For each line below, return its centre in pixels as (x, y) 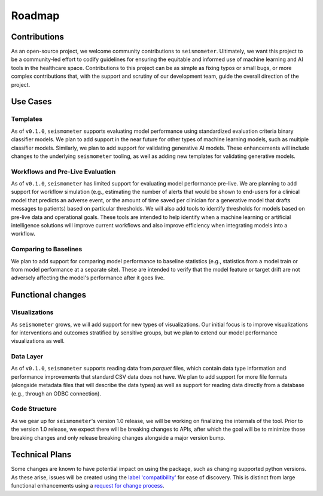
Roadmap (35, 16)
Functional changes (49, 295)
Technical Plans (41, 455)
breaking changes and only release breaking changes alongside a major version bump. (118, 437)
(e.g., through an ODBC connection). (56, 393)
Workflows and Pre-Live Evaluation (63, 172)
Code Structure (34, 409)
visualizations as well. (38, 341)
